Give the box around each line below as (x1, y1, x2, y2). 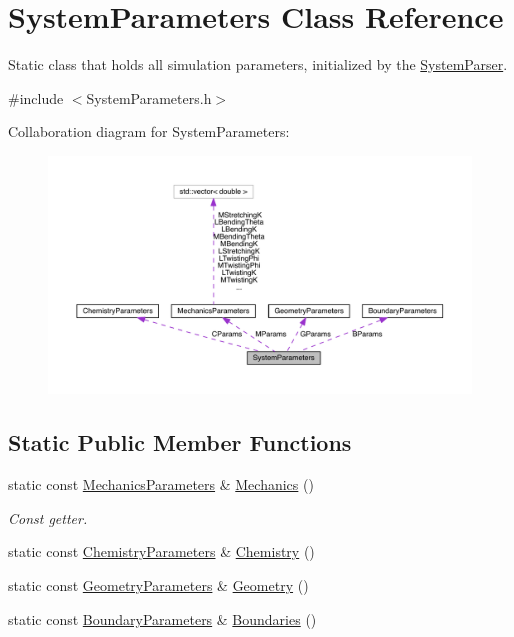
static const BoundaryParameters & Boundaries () (8, 608, 317, 629)
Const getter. (8, 507, 88, 528)
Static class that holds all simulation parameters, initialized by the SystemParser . (8, 54, 508, 75)
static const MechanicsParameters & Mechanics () (8, 474, 314, 495)
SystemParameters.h (86, 87, 212, 108)
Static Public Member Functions (8, 427, 352, 458)
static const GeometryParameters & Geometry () (8, 574, 309, 595)
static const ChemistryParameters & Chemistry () (8, 541, 315, 562)
